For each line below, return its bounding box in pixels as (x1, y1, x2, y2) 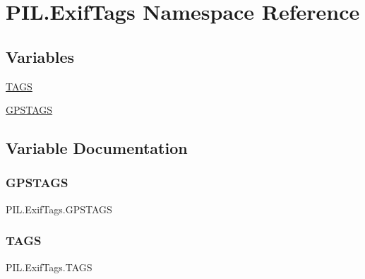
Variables (6, 45, 75, 67)
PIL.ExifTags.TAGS (6, 259, 92, 274)
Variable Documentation (6, 137, 188, 159)
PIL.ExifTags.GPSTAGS (6, 201, 112, 216)
